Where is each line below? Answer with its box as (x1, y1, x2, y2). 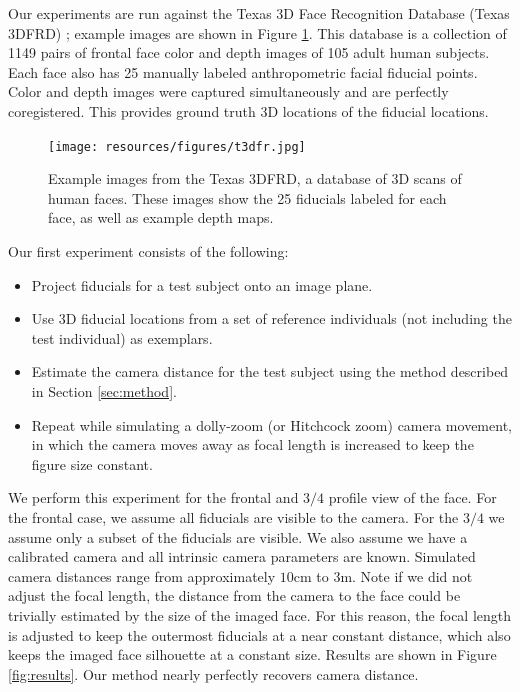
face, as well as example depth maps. (48, 207, 274, 228)
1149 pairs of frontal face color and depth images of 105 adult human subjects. (8, 42, 490, 63)
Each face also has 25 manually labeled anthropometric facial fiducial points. (8, 61, 478, 82)
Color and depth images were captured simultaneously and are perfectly (8, 81, 449, 102)
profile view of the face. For (328, 487, 497, 508)
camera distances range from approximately (8, 565, 276, 586)
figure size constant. (31, 453, 153, 474)
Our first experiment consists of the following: (8, 241, 289, 261)
